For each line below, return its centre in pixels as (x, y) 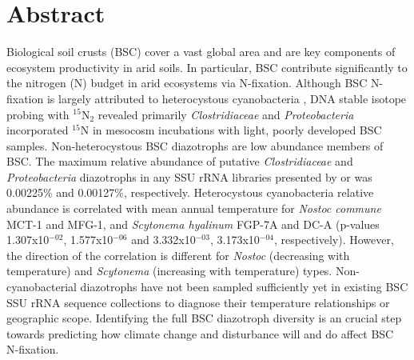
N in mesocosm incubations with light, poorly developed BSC (231, 130)
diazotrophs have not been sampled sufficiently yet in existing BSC (244, 287)
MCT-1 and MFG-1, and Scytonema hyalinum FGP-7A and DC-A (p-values (193, 224)
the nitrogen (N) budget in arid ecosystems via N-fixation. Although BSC (187, 83)
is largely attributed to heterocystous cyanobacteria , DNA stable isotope (227, 98)
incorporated (38, 130)
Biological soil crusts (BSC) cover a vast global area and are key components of (201, 52)
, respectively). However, (334, 240)
